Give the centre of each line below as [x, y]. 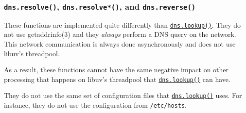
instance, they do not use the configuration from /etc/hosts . [95, 105]
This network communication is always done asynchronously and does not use [120, 44]
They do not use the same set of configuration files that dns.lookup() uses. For [123, 95]
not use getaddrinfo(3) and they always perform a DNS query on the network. [120, 34]
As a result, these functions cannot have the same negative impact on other [116, 70]
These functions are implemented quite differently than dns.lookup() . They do [123, 24]
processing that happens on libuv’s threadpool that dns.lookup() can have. [117, 79]
